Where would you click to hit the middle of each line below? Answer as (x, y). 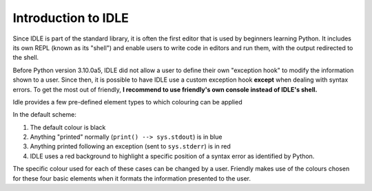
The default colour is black (68, 127)
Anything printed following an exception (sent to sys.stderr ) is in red (130, 146)
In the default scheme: (45, 115)
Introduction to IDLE (71, 18)
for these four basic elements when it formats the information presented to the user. (132, 178)
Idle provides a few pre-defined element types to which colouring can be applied (127, 102)
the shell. (26, 58)
